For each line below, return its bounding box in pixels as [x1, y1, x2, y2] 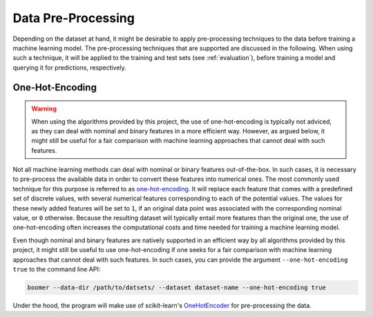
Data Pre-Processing [12, 10, 135, 26]
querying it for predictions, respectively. [12, 63, 127, 72]
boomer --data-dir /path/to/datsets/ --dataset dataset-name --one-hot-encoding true [27, 283, 326, 291]
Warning [31, 104, 57, 113]
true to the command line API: [12, 265, 101, 273]
